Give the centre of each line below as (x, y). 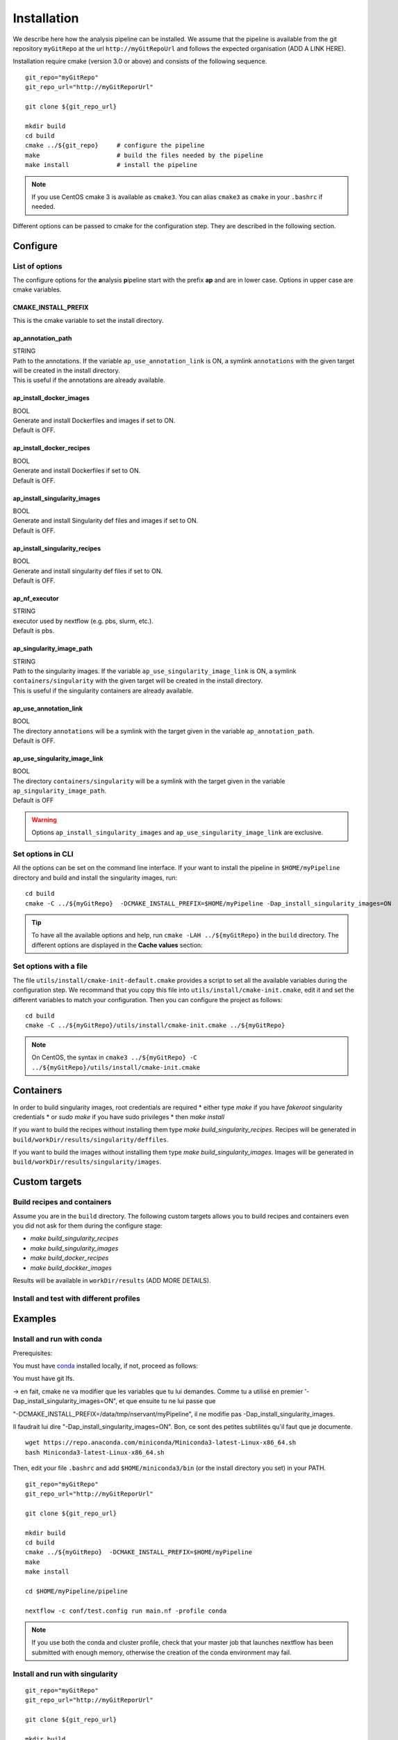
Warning (44, 820)
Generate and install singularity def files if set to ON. (88, 571)
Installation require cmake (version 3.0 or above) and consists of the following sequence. (140, 61)
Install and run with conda (58, 1339)
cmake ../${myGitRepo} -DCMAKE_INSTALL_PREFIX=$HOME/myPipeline (139, 1552)
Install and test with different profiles (76, 1298)
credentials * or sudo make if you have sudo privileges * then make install (119, 1116)
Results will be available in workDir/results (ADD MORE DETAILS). (112, 1280)
